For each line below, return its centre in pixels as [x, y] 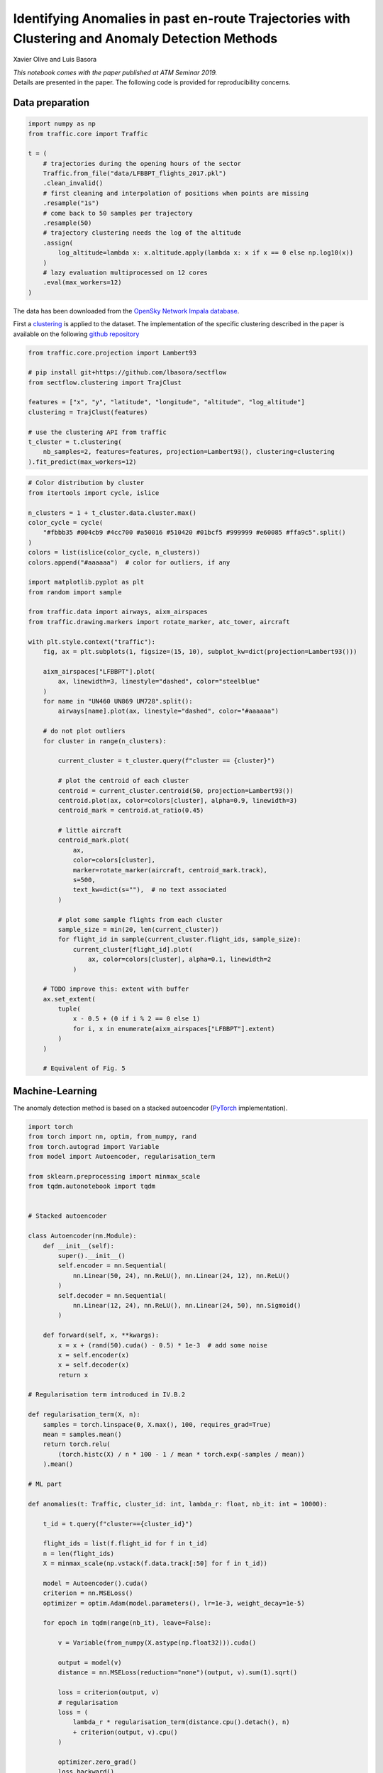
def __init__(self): [79, 1246]
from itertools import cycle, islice [94, 493]
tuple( [69, 1009]
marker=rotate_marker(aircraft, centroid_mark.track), [170, 870]
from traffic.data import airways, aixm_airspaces [118, 612]
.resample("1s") [71, 203]
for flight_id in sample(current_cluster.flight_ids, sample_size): [179, 939]
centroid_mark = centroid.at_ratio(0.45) [131, 811]
